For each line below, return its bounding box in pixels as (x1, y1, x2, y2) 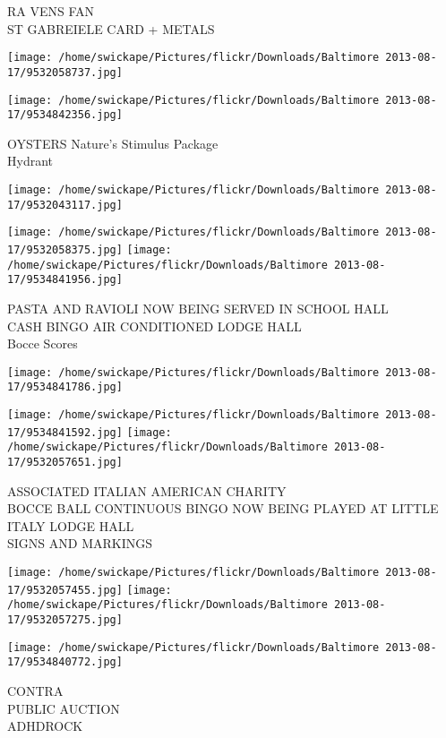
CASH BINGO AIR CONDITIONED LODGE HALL (7, 316, 302, 335)
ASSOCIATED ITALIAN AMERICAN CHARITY (7, 481, 287, 500)
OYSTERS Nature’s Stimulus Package (7, 133, 219, 152)
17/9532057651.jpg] (7, 456, 123, 468)
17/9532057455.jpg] (7, 583, 123, 596)
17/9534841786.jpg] (7, 381, 123, 394)
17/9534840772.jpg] (7, 656, 123, 669)
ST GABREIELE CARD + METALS (7, 19, 215, 38)
